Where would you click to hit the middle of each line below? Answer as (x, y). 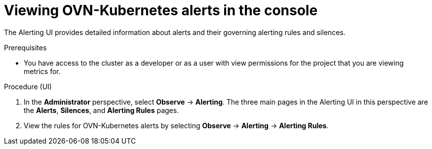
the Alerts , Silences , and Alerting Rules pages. (101, 110)
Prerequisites (25, 47)
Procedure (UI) (28, 86)
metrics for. (42, 71)
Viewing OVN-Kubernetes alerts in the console (161, 10)
